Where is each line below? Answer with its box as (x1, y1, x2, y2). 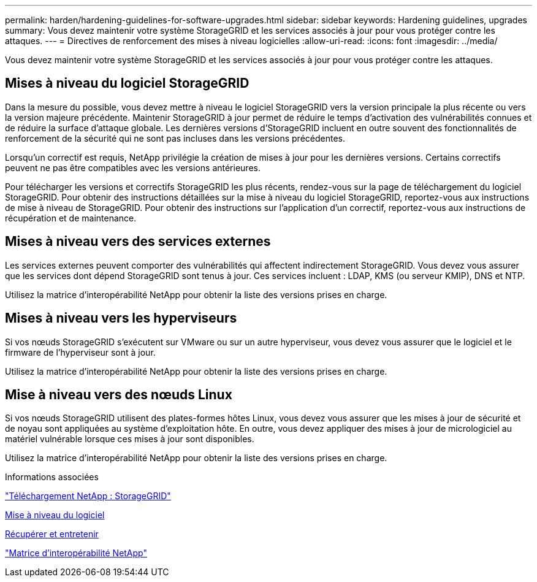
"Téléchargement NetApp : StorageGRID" (5, 491, 171, 502)
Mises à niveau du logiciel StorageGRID (5, 75, 249, 91)
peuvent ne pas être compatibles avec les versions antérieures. (5, 162, 261, 173)
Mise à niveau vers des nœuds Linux (5, 386, 232, 402)
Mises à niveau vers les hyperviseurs (5, 310, 237, 326)
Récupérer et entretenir (5, 529, 99, 540)
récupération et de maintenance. (5, 212, 137, 223)
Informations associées (5, 472, 99, 483)
